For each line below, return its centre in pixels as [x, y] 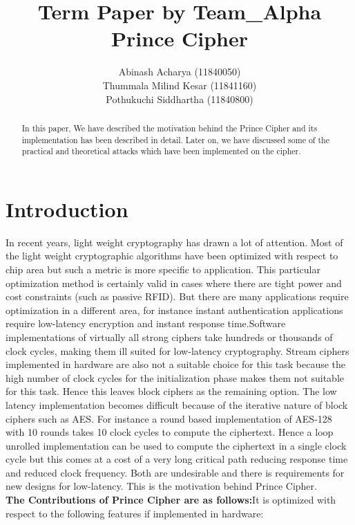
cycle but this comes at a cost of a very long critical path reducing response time [177, 459]
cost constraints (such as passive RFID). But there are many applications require [177, 296]
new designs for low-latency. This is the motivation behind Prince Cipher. [161, 486]
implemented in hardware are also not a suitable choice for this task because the [176, 364]
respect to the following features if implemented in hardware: [135, 513]
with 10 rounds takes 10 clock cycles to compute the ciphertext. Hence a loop [170, 432]
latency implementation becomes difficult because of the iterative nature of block [177, 404]
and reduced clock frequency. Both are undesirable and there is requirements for [175, 472]
